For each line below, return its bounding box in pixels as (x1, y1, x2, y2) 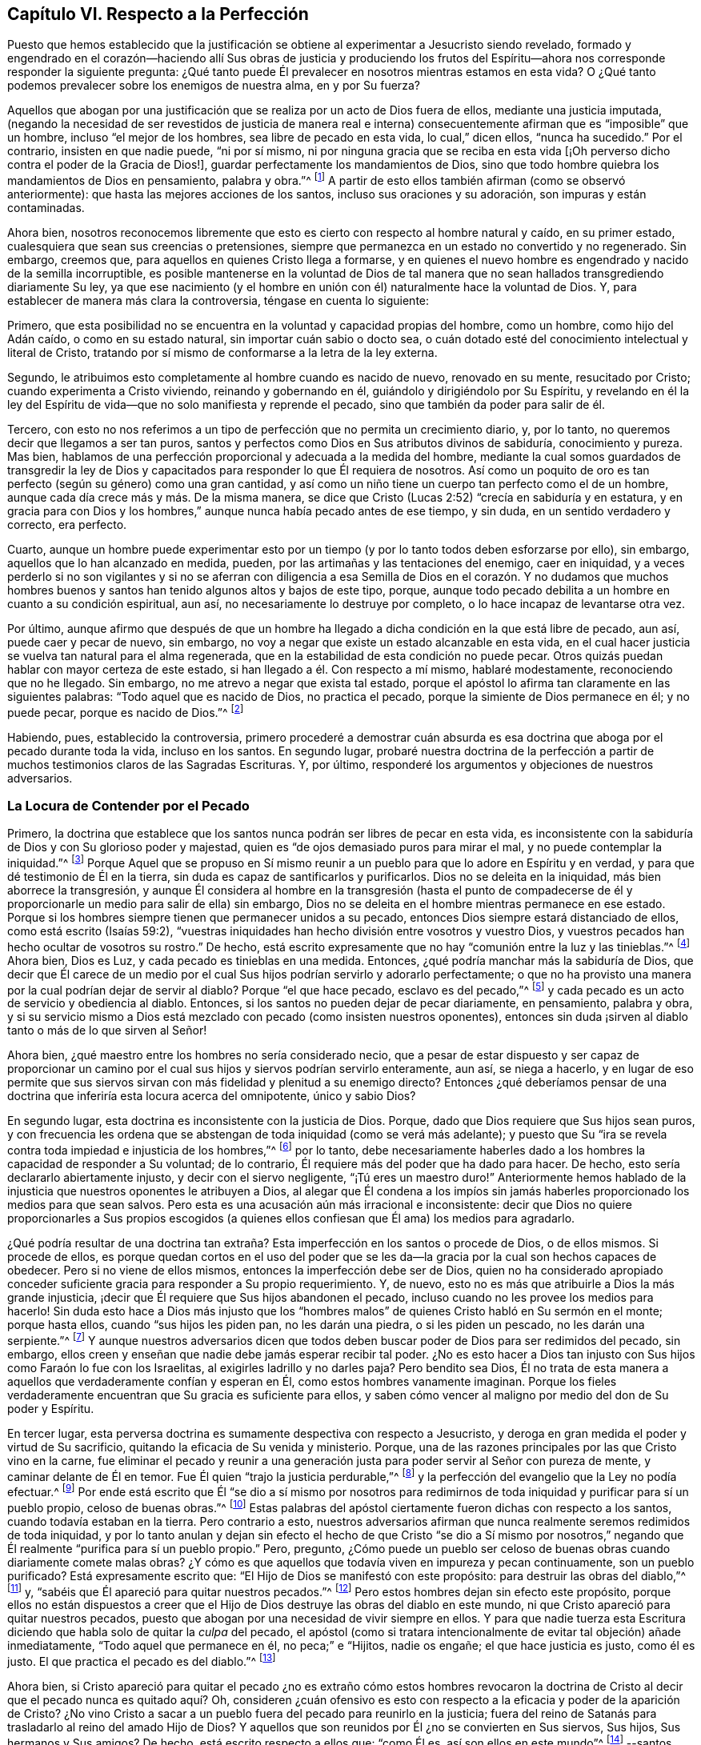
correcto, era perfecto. (7, 518, 127, 532)
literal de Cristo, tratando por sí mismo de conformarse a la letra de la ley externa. (7, 346, 438, 360)
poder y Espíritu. (7, 1401, 94, 1415)
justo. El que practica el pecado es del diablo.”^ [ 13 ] (7, 1652, 276, 1669)
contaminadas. (7, 201, 85, 215)
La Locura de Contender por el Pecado (7, 798, 250, 814)
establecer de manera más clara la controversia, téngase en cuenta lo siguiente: (7, 294, 430, 308)
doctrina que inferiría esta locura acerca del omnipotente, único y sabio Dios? (7, 1089, 416, 1103)
